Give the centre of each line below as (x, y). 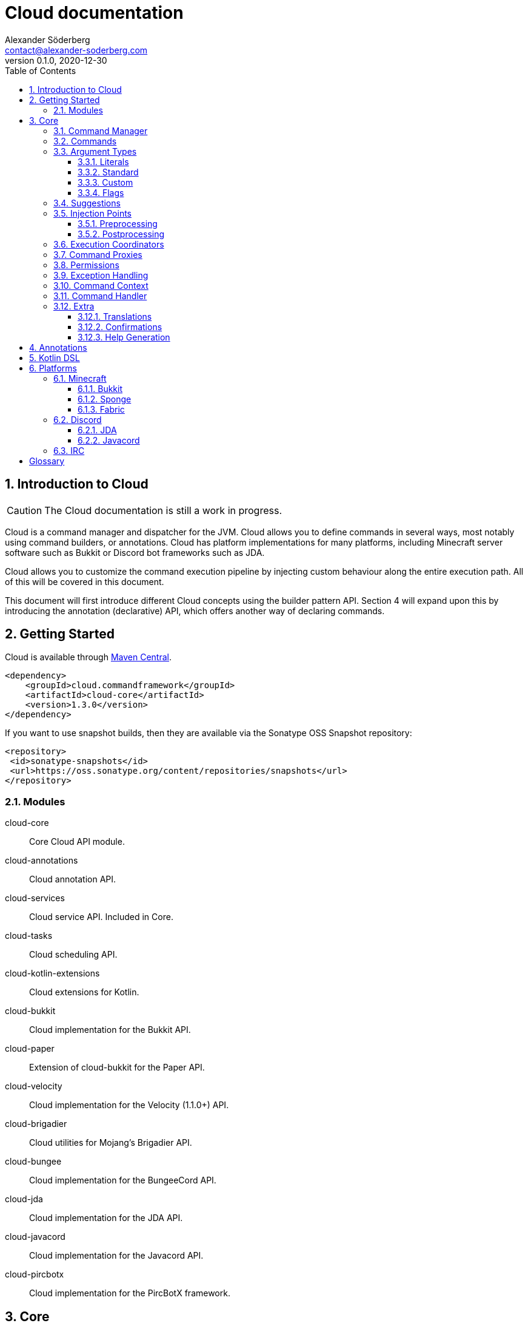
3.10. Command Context (101, 285)
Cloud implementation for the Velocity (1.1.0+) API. (129, 1105)
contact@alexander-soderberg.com (76, 50)
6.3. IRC (69, 450)
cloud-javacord (35, 1237)
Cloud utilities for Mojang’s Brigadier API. (111, 1143)
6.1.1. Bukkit (100, 388)
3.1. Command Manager (101, 130)
